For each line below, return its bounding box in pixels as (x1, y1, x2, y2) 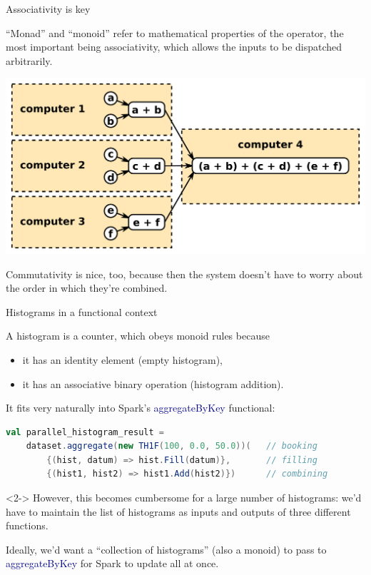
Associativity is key (6, 1, 91, 16)
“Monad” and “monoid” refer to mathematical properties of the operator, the (6, 25, 344, 40)
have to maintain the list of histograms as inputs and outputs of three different (6, 504, 351, 519)
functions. (6, 518, 49, 533)
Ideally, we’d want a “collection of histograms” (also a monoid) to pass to (6, 541, 327, 556)
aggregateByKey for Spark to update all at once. (6, 556, 219, 571)
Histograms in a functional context (6, 304, 158, 319)
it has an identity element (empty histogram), (22, 352, 223, 367)
